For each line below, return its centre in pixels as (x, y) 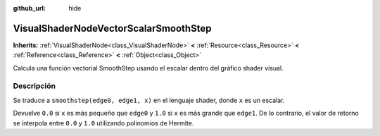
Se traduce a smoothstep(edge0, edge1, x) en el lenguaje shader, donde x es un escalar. (149, 100)
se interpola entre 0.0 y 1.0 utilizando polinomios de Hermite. (103, 123)
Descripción (34, 86)
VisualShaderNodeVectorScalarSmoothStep (112, 28)
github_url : (29, 8)
